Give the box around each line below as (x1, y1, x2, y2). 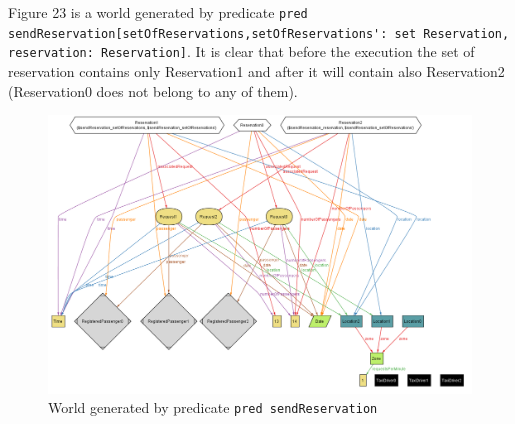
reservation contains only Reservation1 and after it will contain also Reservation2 (8, 60, 505, 81)
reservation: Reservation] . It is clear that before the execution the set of (8, 41, 475, 62)
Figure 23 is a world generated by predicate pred (8, 2, 308, 22)
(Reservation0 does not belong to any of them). (8, 80, 298, 101)
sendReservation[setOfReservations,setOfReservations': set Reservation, (8, 26, 510, 41)
